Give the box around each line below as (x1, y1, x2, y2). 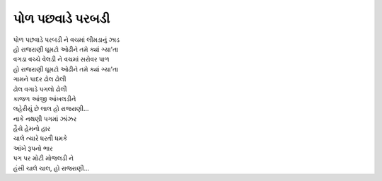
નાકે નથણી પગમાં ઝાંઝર (13, 114, 77, 123)
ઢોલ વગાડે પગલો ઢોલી (13, 85, 67, 93)
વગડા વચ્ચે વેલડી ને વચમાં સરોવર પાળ (13, 55, 110, 64)
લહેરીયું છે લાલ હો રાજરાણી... (13, 105, 89, 113)
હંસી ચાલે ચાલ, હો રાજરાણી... (13, 163, 90, 173)
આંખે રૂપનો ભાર (13, 144, 53, 152)
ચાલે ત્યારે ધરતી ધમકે (13, 134, 68, 143)
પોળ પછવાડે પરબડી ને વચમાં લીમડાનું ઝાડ (13, 35, 120, 44)
